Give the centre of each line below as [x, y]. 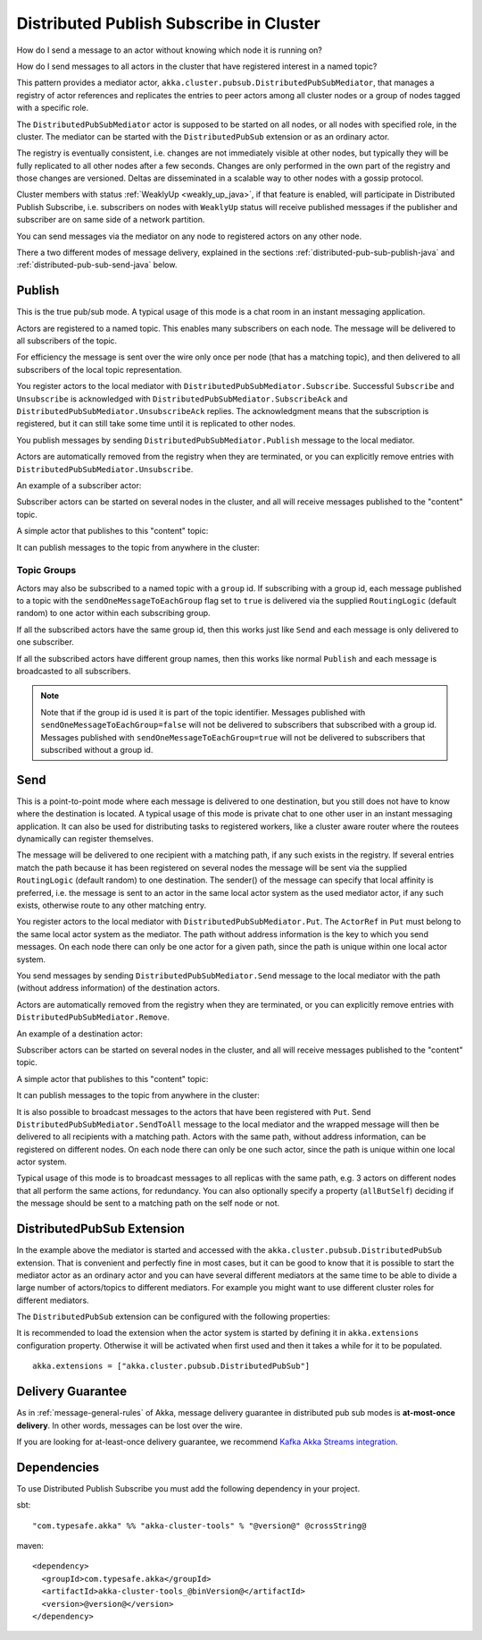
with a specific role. [53, 108]
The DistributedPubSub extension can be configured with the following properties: [173, 1317]
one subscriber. [46, 642]
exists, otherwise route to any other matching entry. [112, 905]
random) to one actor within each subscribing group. [113, 613]
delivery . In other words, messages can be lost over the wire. [129, 1425]
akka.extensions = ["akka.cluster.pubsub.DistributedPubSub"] [171, 1366]
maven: [30, 1546]
